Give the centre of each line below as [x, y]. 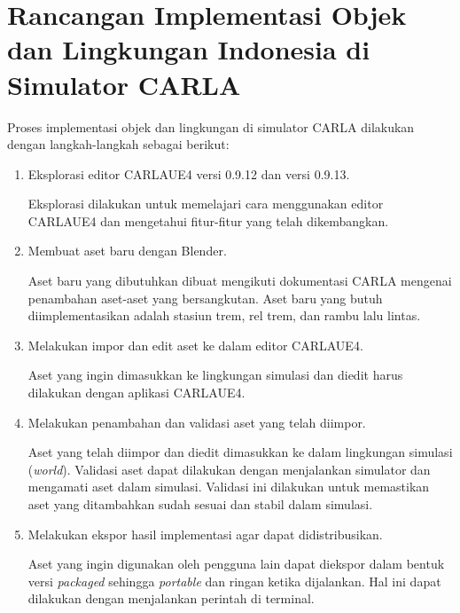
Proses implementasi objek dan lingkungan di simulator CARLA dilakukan [211, 126]
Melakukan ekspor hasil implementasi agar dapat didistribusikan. [205, 534]
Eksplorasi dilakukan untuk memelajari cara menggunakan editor [206, 204]
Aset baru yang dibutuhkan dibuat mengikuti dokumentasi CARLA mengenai [240, 281]
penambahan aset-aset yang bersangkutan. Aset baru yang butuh [205, 298]
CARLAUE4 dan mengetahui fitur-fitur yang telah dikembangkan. [208, 220]
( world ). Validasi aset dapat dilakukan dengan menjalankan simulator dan [229, 469]
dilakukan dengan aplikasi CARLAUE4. [136, 393]
